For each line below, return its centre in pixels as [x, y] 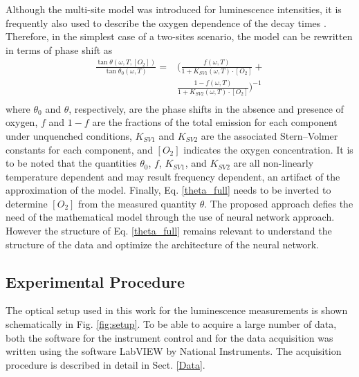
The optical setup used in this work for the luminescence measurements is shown [177, 310]
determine [27, 203]
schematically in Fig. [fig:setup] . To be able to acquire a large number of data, [171, 324]
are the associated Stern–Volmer [269, 135]
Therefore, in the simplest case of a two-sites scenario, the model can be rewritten [179, 36]
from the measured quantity [137, 203]
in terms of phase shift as [59, 49]
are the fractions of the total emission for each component [215, 122]
